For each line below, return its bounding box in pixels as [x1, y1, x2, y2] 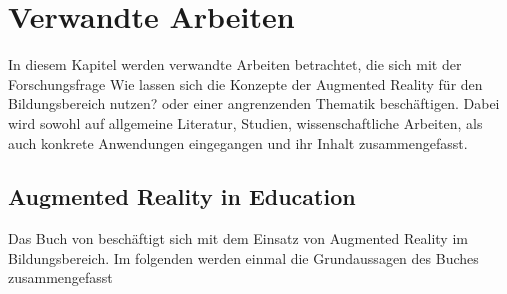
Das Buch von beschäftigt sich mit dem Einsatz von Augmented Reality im [8, 228, 468, 249]
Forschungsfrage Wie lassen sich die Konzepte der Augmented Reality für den [8, 73, 483, 94]
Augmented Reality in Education [8, 181, 356, 212]
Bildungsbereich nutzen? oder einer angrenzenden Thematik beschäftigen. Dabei [8, 93, 500, 114]
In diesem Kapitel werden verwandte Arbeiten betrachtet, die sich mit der [8, 54, 462, 75]
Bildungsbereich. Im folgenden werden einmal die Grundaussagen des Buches [8, 247, 479, 268]
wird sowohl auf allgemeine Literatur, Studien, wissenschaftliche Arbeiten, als [8, 112, 483, 133]
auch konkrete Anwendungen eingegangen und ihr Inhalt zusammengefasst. [8, 132, 468, 153]
